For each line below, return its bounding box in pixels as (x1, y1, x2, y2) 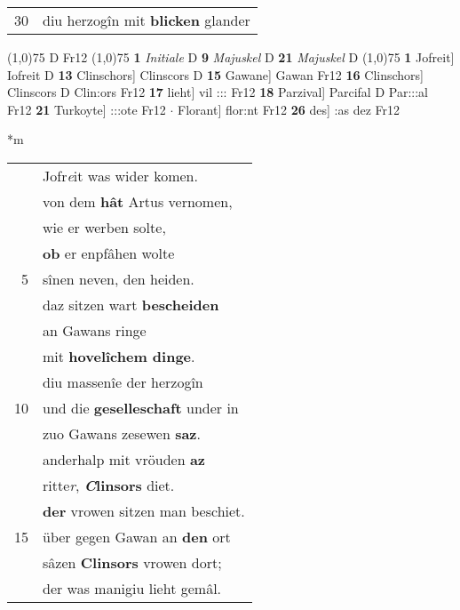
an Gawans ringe (43, 319, 147, 341)
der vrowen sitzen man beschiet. (43, 500, 245, 521)
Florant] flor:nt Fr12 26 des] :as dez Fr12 (178, 100, 401, 118)
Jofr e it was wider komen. (43, 165, 198, 186)
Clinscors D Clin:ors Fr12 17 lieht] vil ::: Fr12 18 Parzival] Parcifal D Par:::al (7, 83, 428, 101)
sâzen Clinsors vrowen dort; (43, 551, 222, 573)
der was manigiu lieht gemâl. (43, 577, 222, 598)
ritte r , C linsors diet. (43, 474, 175, 495)
